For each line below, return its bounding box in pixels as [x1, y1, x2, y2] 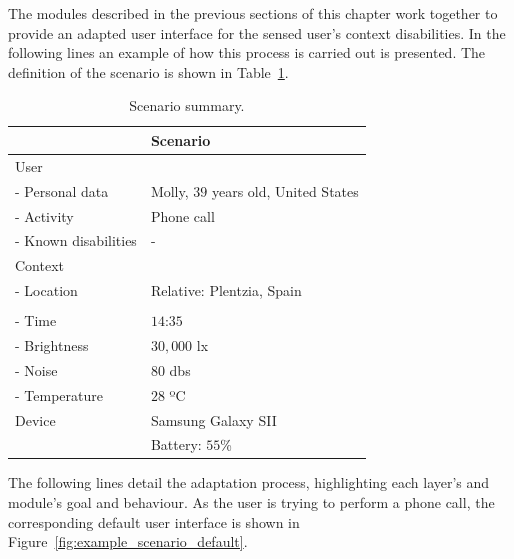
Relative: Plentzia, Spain [150, 280, 302, 301]
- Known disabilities [15, 230, 137, 251]
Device [15, 409, 56, 430]
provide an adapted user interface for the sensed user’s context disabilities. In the [8, 22, 506, 43]
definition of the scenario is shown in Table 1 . [8, 61, 289, 82]
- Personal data [15, 180, 109, 201]
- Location [15, 280, 78, 301]
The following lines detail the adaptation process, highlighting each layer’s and [8, 472, 490, 493]
